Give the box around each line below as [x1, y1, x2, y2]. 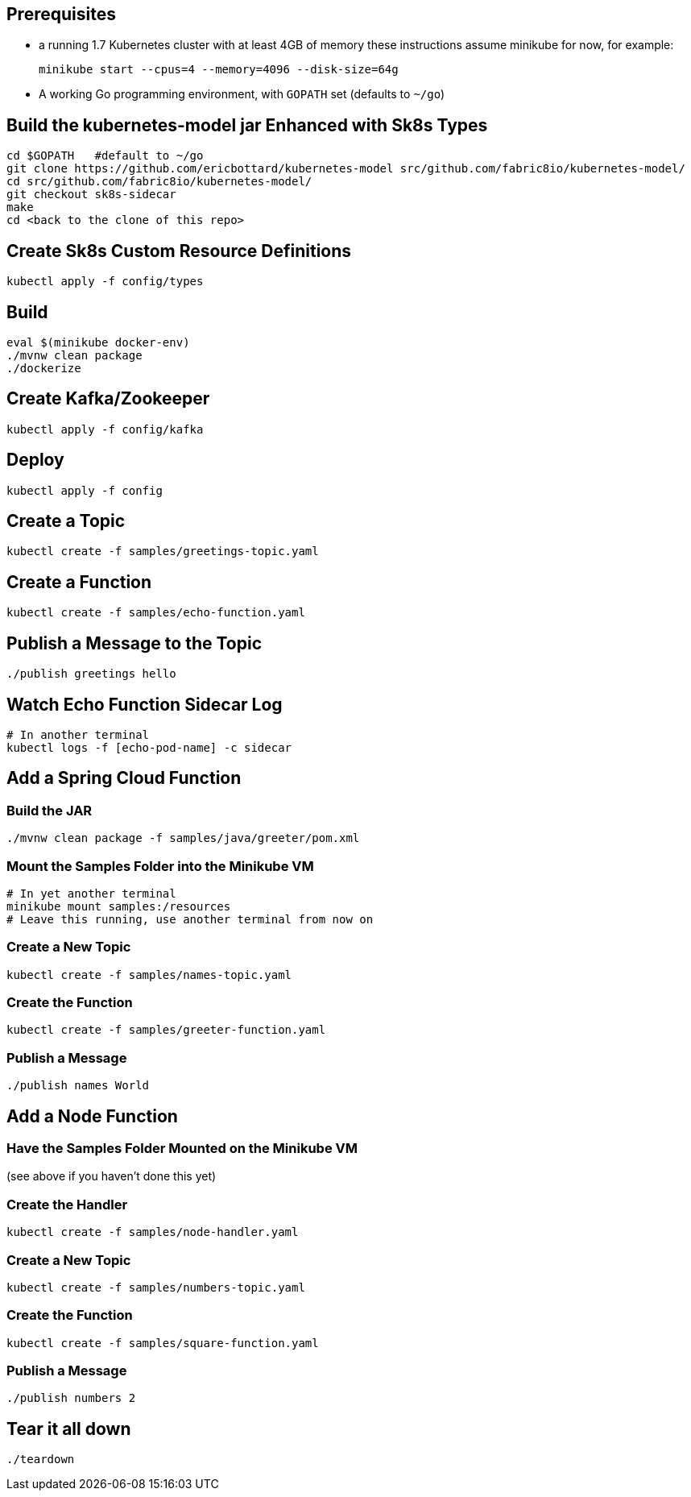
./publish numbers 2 [6, 1391, 136, 1405]
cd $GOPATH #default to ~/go [6, 149, 204, 163]
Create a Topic [6, 511, 126, 532]
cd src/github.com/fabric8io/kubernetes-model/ [6, 175, 312, 189]
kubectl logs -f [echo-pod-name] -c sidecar [6, 741, 292, 755]
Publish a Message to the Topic [6, 632, 262, 653]
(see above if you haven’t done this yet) [6, 1169, 217, 1184]
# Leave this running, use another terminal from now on [6, 912, 374, 926]
